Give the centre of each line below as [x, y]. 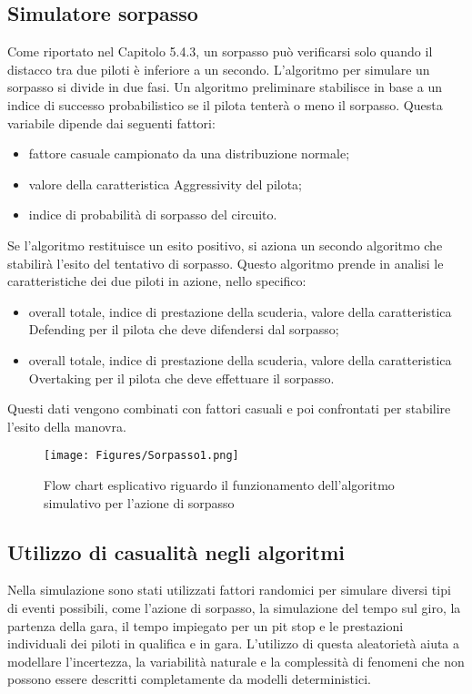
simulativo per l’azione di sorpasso [139, 502]
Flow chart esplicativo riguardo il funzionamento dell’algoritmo [219, 484]
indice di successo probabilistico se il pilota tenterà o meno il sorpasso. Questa [225, 104]
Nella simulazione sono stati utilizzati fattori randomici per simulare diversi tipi [229, 590]
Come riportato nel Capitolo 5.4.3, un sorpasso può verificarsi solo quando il [220, 51]
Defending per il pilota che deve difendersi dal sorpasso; [184, 329]
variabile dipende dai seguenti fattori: [111, 122]
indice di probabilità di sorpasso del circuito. [153, 214]
